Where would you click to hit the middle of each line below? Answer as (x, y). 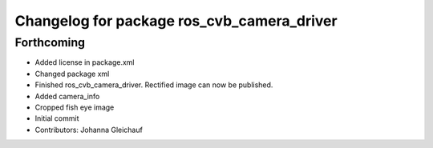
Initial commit (57, 118)
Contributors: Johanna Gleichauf (89, 130)
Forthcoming (50, 42)
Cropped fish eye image (75, 107)
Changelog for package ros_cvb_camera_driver (176, 21)
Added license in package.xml (85, 62)
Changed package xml (72, 74)
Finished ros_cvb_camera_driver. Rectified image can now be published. (154, 85)
